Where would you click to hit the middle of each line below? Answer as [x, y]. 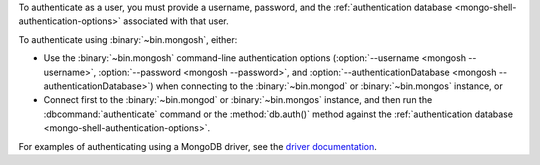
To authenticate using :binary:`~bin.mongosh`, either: [128, 39]
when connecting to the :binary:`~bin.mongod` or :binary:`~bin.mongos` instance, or [329, 86]
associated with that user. [176, 21]
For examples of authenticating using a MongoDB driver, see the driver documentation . [197, 146]
